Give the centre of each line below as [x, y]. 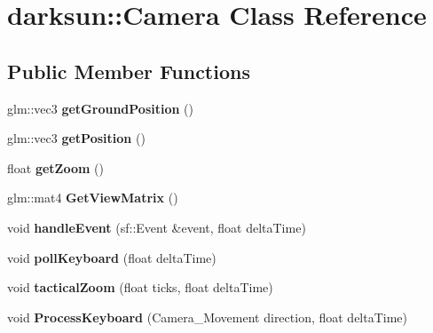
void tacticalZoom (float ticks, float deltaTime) [140, 287]
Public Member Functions [129, 71]
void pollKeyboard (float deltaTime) [112, 257]
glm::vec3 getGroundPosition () [101, 108]
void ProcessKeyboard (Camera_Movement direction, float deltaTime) [208, 317]
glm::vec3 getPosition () [76, 138]
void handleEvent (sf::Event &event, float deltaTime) [157, 227]
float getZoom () [55, 167]
